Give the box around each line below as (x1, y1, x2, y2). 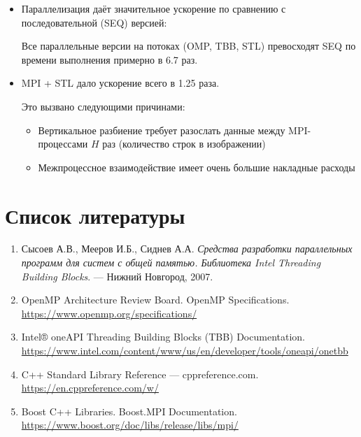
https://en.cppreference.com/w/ (21, 380, 159, 395)
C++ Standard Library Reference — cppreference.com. (21, 366, 259, 381)
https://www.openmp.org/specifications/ (21, 306, 197, 320)
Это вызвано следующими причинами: (21, 99, 185, 113)
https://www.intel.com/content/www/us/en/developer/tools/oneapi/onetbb (21, 343, 348, 358)
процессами (38, 136, 88, 151)
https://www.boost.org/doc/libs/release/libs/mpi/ (21, 417, 239, 432)
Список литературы (5, 201, 185, 229)
